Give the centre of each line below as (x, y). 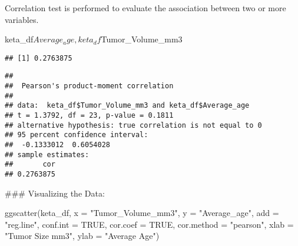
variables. (22, 19)
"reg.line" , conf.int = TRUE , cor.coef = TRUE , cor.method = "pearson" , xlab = (149, 224)
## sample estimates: (47, 154)
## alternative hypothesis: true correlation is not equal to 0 (133, 125)
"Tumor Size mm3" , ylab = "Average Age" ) (82, 236)
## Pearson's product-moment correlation (89, 86)
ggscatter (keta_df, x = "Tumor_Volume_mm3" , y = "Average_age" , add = (142, 213)
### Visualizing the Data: (55, 193)
